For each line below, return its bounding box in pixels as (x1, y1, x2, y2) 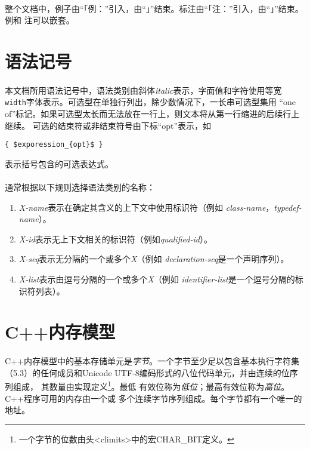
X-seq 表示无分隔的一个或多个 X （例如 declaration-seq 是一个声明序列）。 (18, 253, 289, 265)
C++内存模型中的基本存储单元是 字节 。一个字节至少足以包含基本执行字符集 (5, 355, 299, 367)
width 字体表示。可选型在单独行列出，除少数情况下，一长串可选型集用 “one (5, 96, 296, 108)
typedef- (274, 201, 302, 213)
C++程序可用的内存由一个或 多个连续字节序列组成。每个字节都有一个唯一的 (5, 392, 302, 404)
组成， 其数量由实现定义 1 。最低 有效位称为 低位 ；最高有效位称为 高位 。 (13, 379, 290, 392)
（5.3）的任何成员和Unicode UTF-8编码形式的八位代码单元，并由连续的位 (5, 366, 290, 379)
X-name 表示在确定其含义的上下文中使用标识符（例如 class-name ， (18, 201, 274, 213)
